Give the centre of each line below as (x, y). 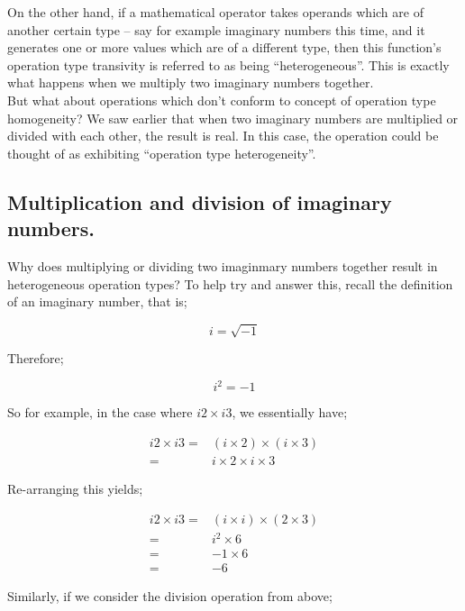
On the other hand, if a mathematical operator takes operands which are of (215, 12)
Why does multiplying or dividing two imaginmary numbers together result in (223, 265)
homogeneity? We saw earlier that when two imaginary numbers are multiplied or (233, 118)
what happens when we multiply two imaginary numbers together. (191, 82)
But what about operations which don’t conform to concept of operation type (222, 100)
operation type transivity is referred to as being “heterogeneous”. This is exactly (228, 64)
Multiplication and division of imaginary (200, 201)
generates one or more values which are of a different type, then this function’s (224, 47)
